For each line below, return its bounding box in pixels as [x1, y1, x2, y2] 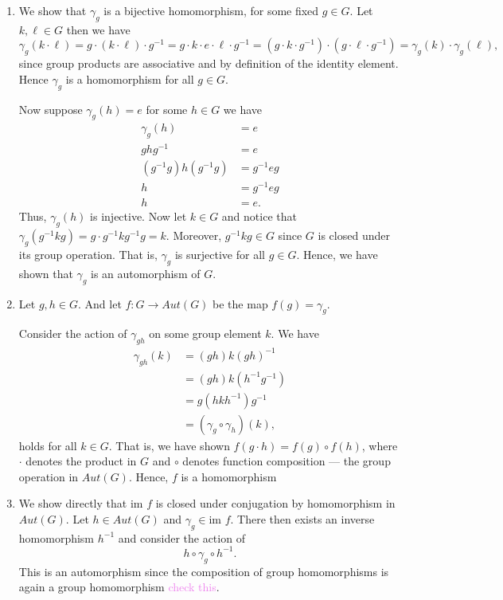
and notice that [221, 208, 297, 225]
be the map [213, 295, 268, 312]
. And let [77, 295, 122, 312]
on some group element [149, 325, 262, 342]
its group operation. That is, [18, 246, 158, 263]
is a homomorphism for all [65, 70, 194, 87]
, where [361, 437, 398, 453]
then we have [66, 21, 131, 37]
